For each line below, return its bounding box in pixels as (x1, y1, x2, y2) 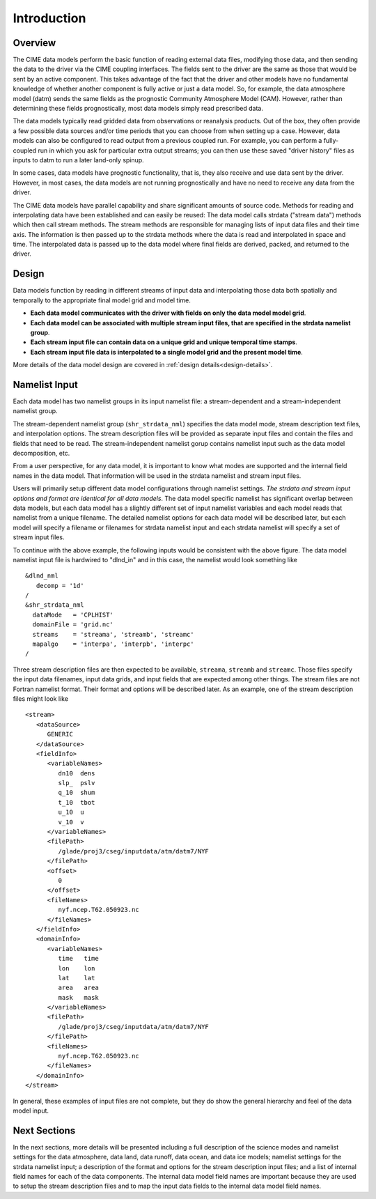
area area (58, 984, 99, 992)
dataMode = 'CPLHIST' (32, 610, 114, 619)
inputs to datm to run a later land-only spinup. (13, 155, 144, 164)
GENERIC (47, 730, 73, 738)
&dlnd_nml (25, 572, 58, 580)
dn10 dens (58, 769, 95, 777)
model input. (13, 1106, 49, 1115)
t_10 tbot (58, 798, 95, 806)
